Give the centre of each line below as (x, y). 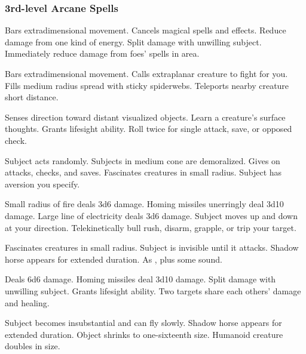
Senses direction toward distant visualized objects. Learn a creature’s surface (145, 117)
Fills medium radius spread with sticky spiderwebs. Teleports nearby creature (147, 85)
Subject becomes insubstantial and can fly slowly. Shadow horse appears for (143, 323)
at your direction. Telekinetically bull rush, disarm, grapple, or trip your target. (151, 227)
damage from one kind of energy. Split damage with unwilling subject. (133, 41)
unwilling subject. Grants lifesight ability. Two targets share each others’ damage (153, 290)
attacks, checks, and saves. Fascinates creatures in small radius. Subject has (143, 172)
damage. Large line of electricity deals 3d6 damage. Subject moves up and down (152, 215)
